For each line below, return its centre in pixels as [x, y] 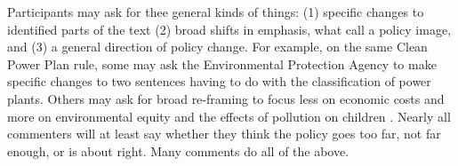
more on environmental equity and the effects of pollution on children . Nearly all [229, 116]
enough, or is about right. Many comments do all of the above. [178, 150]
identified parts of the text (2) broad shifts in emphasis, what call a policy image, [229, 29]
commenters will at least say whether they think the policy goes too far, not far [224, 134]
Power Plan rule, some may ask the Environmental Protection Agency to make [222, 63]
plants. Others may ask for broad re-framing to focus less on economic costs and [226, 98]
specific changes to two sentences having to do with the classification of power [219, 81]
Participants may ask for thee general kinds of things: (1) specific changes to [216, 12]
